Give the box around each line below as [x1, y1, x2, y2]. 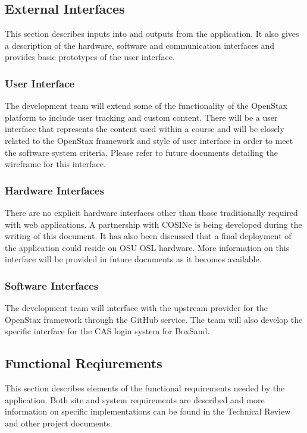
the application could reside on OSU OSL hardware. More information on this [5, 241, 290, 253]
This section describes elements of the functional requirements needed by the [5, 382, 285, 394]
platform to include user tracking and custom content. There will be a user [5, 111, 278, 123]
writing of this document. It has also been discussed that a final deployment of [5, 230, 292, 242]
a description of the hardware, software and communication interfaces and [5, 39, 275, 51]
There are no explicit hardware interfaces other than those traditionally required [5, 206, 298, 218]
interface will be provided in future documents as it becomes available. [5, 253, 262, 265]
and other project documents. [5, 416, 112, 429]
